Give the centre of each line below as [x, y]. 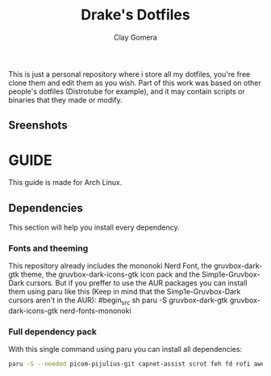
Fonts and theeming [48, 248]
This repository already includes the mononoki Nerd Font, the [110, 266]
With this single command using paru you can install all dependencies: [125, 349]
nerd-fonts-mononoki [96, 311]
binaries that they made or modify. [65, 99]
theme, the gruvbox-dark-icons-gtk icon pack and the [110, 275]
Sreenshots [38, 126]
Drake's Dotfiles [135, 15]
